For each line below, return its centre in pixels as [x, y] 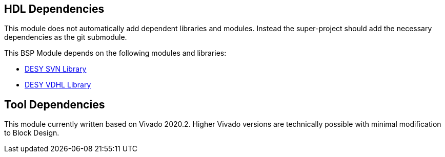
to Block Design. [32, 133]
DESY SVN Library [56, 69]
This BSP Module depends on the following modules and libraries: [115, 53]
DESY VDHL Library [58, 85]
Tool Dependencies [55, 104]
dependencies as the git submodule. [66, 37]
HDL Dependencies [54, 9]
